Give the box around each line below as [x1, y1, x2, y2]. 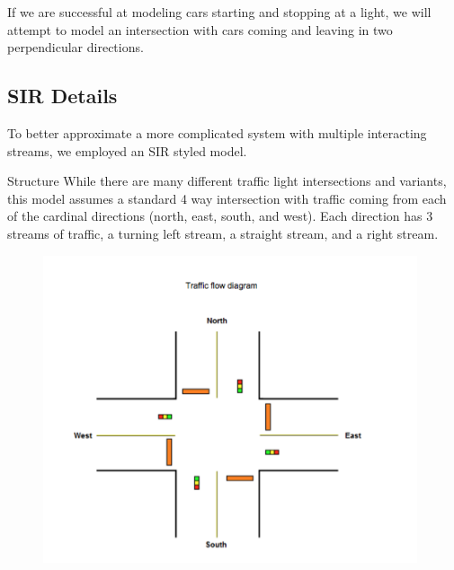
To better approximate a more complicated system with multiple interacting [7, 123, 427, 142]
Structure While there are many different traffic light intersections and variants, [7, 171, 447, 190]
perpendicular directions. [7, 38, 144, 57]
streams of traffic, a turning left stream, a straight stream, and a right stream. [7, 224, 439, 242]
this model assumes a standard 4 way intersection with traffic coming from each [7, 189, 447, 207]
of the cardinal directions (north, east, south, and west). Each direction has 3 [7, 206, 433, 225]
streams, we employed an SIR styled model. [7, 141, 247, 160]
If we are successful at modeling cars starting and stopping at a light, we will [7, 3, 432, 21]
